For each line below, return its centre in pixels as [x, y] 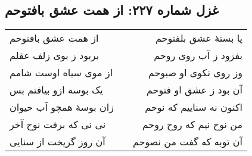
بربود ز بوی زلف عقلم [55, 55]
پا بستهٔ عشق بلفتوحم [199, 38]
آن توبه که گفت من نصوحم [187, 142]
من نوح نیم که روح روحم [192, 124]
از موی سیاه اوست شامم [61, 73]
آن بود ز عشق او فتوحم [194, 90]
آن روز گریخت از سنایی [57, 142]
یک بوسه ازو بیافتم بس [56, 90]
